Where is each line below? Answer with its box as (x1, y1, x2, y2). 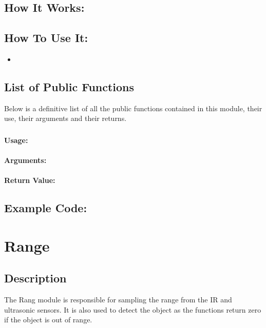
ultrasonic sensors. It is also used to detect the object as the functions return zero (4, 304, 261, 315)
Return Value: (4, 175, 55, 186)
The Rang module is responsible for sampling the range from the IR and (4, 294, 232, 305)
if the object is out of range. (4, 314, 92, 325)
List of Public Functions (4, 78, 135, 94)
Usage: (4, 134, 28, 145)
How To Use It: (4, 30, 88, 46)
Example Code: (4, 200, 87, 216)
